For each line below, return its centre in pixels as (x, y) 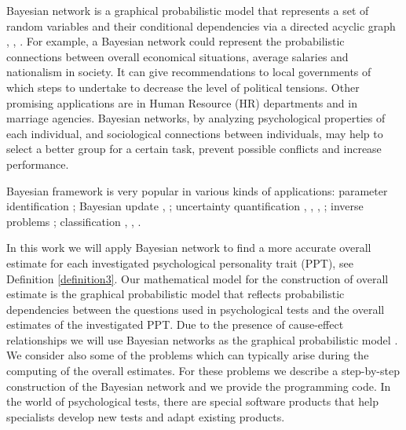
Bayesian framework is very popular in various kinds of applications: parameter (197, 190)
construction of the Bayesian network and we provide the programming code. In (199, 386)
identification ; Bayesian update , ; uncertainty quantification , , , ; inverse (185, 206)
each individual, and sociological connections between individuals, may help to (195, 133)
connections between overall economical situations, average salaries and (177, 56)
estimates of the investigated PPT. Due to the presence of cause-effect (175, 324)
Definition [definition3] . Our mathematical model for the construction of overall (198, 278)
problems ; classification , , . (74, 221)
